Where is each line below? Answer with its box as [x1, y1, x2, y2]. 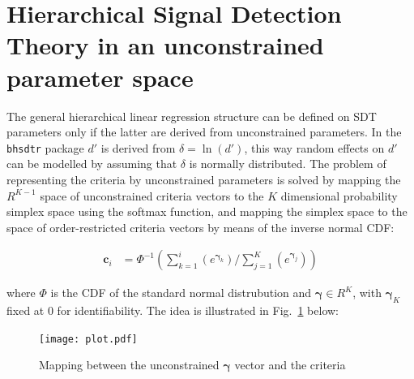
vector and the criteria [234, 356, 346, 373]
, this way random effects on [244, 139, 385, 156]
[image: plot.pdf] [39, 333, 138, 345]
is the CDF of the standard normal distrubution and [50, 284, 312, 301]
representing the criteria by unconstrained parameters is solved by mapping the [6, 170, 401, 187]
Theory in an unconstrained [6, 28, 324, 62]
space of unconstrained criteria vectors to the [40, 187, 264, 204]
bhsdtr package [6, 139, 84, 156]
